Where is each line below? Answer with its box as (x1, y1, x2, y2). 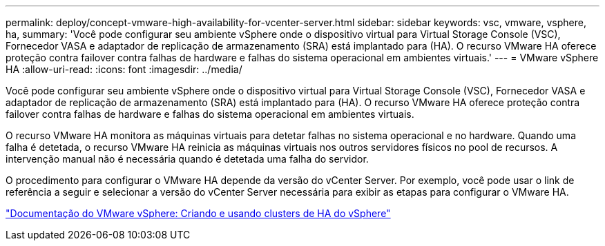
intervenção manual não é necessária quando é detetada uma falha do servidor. (6, 153, 369, 165)
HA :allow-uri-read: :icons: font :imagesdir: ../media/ (6, 63, 242, 75)
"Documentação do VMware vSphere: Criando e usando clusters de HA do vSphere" (6, 207, 391, 219)
